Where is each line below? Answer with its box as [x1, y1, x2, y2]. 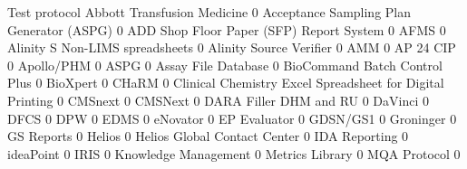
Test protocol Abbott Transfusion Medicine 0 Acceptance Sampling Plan [7, 3, 412, 21]
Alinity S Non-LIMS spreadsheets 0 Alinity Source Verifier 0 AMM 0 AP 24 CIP [7, 38, 456, 57]
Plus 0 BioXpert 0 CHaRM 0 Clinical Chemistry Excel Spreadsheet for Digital [7, 73, 444, 92]
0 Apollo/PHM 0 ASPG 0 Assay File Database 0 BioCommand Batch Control [7, 55, 443, 74]
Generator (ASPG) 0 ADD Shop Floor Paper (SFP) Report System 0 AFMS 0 [7, 20, 446, 39]
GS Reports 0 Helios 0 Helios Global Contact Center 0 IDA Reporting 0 [7, 127, 409, 146]
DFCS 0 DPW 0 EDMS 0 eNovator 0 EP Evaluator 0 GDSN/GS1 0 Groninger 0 [7, 108, 457, 127]
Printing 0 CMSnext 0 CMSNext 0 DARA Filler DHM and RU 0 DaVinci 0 [7, 90, 430, 109]
